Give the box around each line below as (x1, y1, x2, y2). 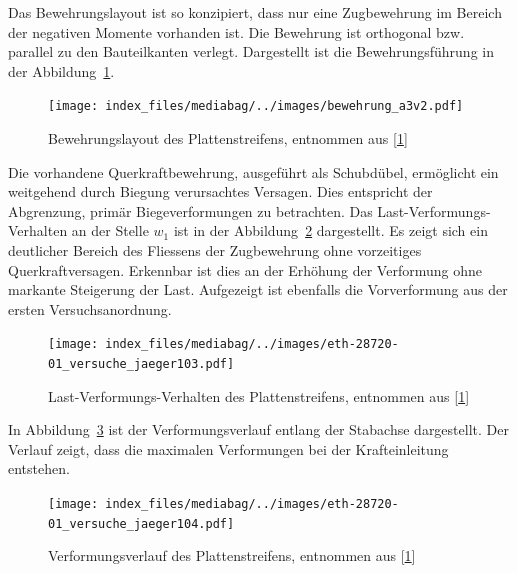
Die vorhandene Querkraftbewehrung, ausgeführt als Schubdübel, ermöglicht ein (8, 161, 499, 182)
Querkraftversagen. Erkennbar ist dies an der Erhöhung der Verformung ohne (8, 259, 482, 280)
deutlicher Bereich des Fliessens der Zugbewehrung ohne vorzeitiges (8, 240, 422, 260)
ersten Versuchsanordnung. (8, 298, 172, 319)
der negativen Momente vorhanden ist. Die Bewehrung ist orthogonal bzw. (8, 21, 465, 42)
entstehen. (8, 458, 70, 479)
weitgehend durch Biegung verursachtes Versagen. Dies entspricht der (8, 181, 433, 202)
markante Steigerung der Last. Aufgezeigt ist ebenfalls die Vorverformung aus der (8, 279, 508, 300)
